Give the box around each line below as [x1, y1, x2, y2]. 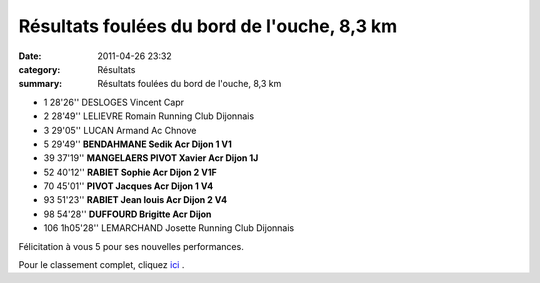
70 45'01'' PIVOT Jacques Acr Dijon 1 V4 [43, 180, 214, 192]
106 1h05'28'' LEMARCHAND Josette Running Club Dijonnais [43, 222, 295, 234]
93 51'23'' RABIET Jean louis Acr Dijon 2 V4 [43, 194, 228, 206]
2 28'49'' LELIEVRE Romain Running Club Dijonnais [43, 110, 255, 122]
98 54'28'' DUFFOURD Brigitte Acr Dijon [43, 208, 212, 220]
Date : [18, 50, 42, 62]
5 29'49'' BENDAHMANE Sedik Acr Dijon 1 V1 [43, 138, 232, 150]
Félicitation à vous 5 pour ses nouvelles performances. [18, 240, 244, 252]
